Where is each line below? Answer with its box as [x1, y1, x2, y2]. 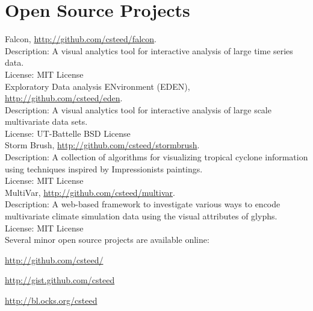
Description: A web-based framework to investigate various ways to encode [5, 198, 280, 210]
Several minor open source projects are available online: [5, 233, 209, 246]
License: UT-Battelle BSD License [5, 127, 131, 139]
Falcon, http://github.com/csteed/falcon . [5, 33, 156, 45]
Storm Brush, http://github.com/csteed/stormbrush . [5, 139, 200, 151]
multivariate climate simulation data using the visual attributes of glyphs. [5, 210, 277, 222]
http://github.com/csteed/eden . [5, 92, 123, 104]
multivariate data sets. [5, 115, 88, 128]
